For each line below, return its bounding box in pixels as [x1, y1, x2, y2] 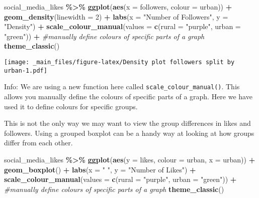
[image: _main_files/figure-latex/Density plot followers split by [4, 58, 235, 66]
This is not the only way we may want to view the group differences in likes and [4, 118, 251, 128]
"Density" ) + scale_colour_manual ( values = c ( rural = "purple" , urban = [4, 21, 241, 32]
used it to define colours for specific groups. [4, 101, 138, 111]
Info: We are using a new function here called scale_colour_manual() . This [4, 81, 240, 92]
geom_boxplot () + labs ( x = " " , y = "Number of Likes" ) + [4, 164, 196, 174]
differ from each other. [4, 137, 73, 148]
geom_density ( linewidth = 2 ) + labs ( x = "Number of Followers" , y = [4, 11, 228, 22]
